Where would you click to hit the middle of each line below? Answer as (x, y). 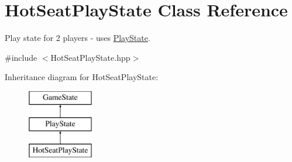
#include (21, 57)
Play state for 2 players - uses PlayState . (78, 38)
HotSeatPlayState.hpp (90, 57)
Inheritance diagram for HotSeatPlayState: (82, 77)
